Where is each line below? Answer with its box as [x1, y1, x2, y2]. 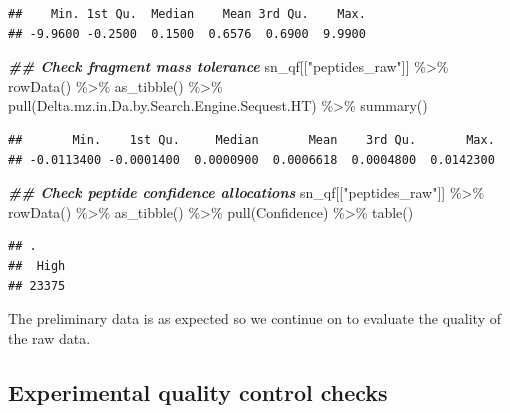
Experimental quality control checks [8, 376, 388, 407]
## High [8, 258, 66, 273]
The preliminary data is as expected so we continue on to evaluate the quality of [8, 308, 501, 329]
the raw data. [8, 327, 91, 348]
